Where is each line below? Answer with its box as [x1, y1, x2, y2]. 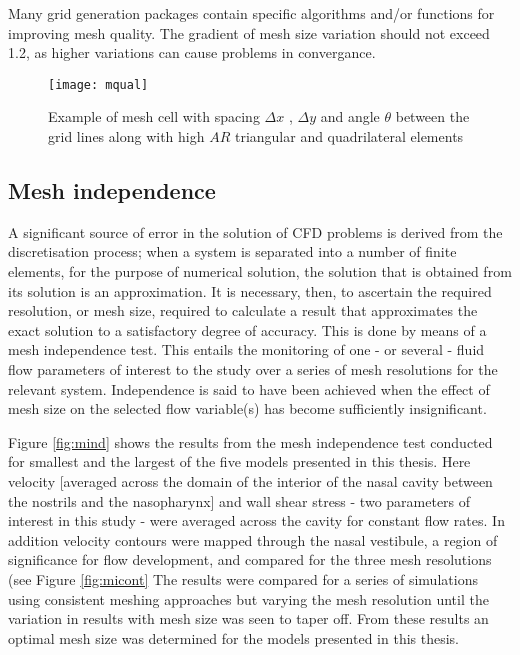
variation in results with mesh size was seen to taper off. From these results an [8, 608, 489, 629]
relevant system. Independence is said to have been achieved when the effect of [8, 378, 490, 399]
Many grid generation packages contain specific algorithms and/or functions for [8, 3, 495, 23]
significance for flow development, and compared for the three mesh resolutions [8, 549, 492, 570]
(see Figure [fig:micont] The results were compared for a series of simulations [8, 568, 478, 589]
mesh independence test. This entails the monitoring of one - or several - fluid [8, 339, 485, 360]
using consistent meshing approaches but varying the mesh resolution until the [8, 588, 489, 609]
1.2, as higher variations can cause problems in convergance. [8, 42, 376, 63]
